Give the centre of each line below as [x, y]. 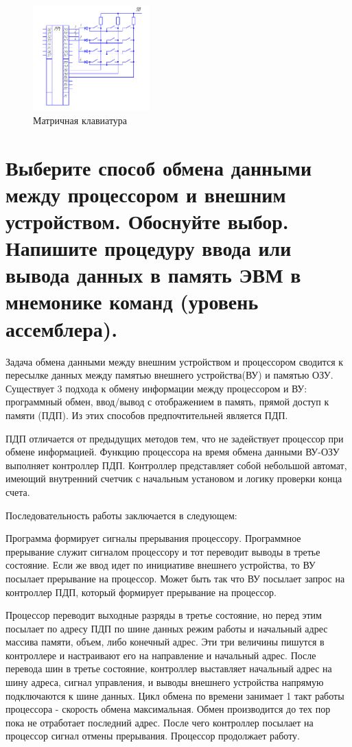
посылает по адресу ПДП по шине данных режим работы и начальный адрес [167, 628]
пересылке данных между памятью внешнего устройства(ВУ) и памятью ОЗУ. [169, 375]
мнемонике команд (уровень [132, 301]
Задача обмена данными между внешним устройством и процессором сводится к [175, 361]
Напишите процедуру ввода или [149, 248]
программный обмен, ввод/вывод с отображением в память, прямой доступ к [167, 402]
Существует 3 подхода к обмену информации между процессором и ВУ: [156, 388]
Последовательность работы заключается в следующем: [121, 515]
